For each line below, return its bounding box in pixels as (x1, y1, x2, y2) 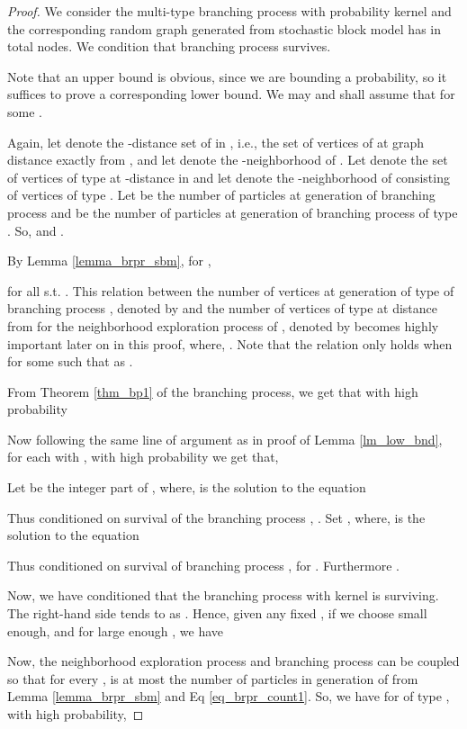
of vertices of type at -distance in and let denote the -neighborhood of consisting (7, 167, 450, 186)
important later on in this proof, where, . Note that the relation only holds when (7, 334, 453, 353)
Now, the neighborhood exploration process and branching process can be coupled (7, 652, 460, 670)
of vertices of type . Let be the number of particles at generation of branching (7, 185, 436, 204)
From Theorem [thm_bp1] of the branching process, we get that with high (7, 382, 418, 400)
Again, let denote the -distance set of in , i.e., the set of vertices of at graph (7, 132, 425, 151)
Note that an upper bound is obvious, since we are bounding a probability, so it (7, 67, 447, 85)
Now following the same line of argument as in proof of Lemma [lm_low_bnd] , (7, 429, 443, 448)
